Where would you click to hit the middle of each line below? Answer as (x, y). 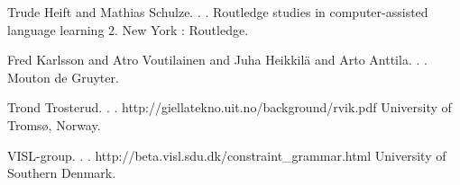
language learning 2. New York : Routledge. (128, 29)
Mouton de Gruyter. (63, 77)
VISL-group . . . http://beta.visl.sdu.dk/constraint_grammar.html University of (227, 155)
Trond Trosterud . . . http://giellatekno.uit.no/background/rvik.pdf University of (230, 107)
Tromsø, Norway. (54, 124)
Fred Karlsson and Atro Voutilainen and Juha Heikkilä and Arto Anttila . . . (217, 60)
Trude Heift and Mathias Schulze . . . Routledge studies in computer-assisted (218, 12)
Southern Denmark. (62, 173)
